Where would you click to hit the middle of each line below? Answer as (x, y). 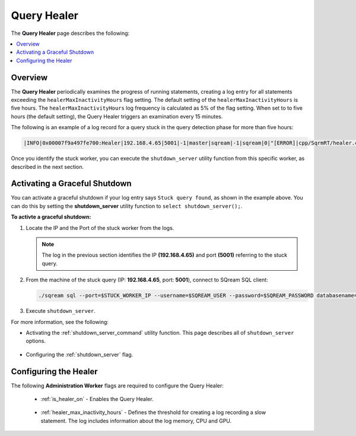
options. (36, 341)
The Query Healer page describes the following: (70, 33)
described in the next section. (47, 166)
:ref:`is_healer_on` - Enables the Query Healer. (97, 399)
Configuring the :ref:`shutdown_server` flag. (80, 354)
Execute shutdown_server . (61, 311)
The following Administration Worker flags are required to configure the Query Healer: (117, 386)
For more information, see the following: (60, 322)
